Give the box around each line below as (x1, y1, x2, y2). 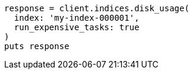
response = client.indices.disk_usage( (4, 4, 189, 13)
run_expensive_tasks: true (14, 22, 140, 32)
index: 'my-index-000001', (14, 13, 140, 22)
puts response (4, 41, 69, 51)
